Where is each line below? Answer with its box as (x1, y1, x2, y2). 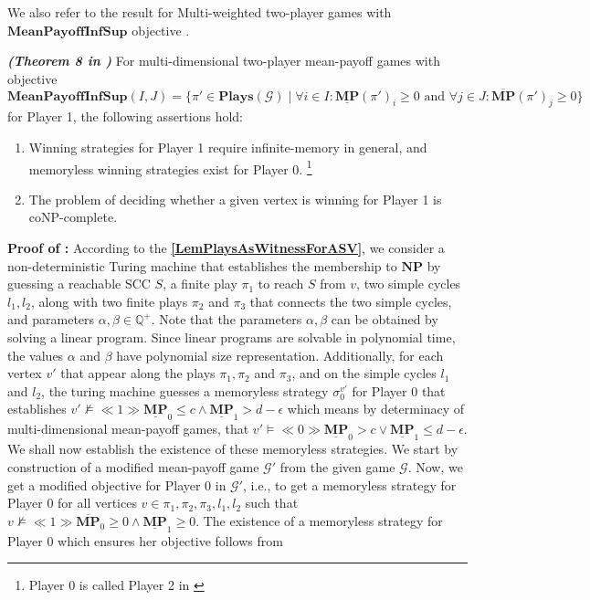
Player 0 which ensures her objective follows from (7, 531, 283, 550)
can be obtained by (331, 310, 438, 329)
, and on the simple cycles (291, 363, 437, 383)
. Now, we (407, 457, 463, 476)
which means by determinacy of (287, 399, 465, 418)
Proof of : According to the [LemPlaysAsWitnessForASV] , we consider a (7, 238, 445, 258)
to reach (258, 274, 304, 293)
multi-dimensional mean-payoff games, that (7, 419, 249, 438)
